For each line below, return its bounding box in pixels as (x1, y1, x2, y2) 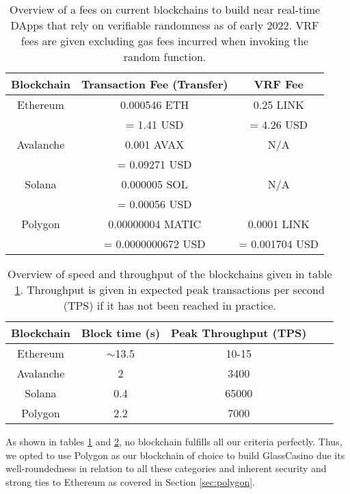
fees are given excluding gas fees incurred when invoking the (21, 33, 309, 49)
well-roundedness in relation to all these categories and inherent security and (5, 461, 327, 476)
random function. (123, 49, 206, 64)
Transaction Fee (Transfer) (81, 76, 228, 92)
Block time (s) (81, 325, 161, 341)
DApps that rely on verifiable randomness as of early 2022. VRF (10, 17, 319, 33)
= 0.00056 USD (117, 196, 192, 212)
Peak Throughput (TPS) (171, 325, 307, 341)
